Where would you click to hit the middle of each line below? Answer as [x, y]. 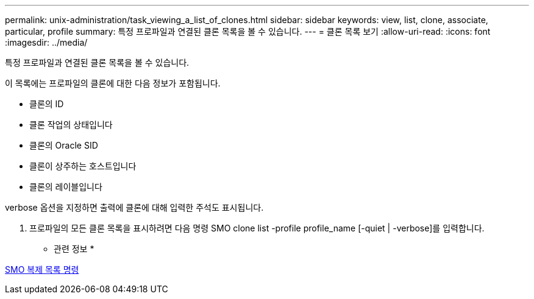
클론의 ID [47, 104]
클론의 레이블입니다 [66, 187]
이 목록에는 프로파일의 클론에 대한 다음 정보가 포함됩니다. [113, 83]
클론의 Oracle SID [64, 145]
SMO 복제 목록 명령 [42, 269]
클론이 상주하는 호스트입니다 [83, 166]
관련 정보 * [74, 249]
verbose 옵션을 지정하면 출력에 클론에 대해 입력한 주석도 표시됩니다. [134, 207]
